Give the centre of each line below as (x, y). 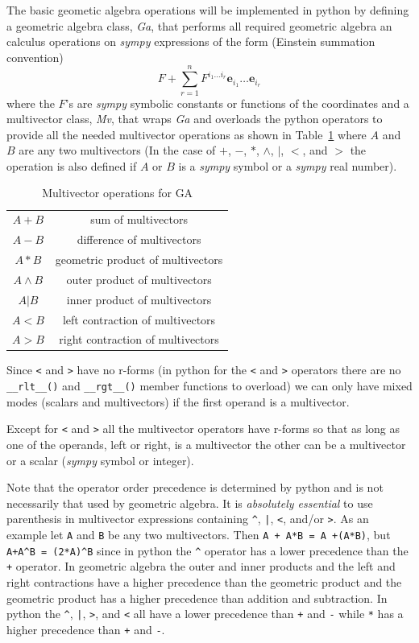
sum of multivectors (139, 219)
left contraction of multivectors (139, 319)
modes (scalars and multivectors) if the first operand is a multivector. (178, 401)
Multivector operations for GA (118, 193)
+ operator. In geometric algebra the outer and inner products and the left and (201, 566)
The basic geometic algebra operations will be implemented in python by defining (208, 10)
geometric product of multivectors (139, 259)
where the (31, 103)
